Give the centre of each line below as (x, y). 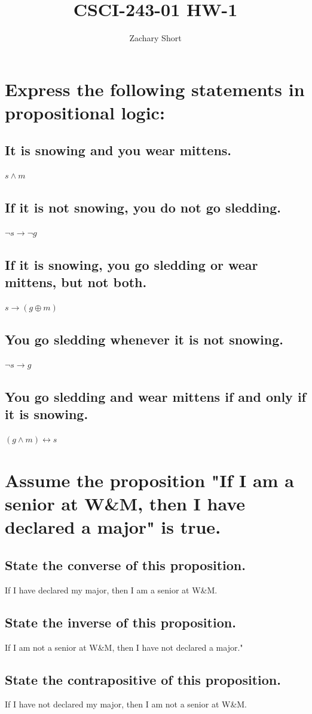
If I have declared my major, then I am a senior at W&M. (111, 590)
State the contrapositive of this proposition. (143, 679)
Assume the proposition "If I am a (149, 480)
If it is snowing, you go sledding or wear (131, 265)
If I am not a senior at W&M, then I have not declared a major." (124, 647)
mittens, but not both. (76, 282)
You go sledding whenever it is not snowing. (144, 339)
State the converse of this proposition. (125, 565)
